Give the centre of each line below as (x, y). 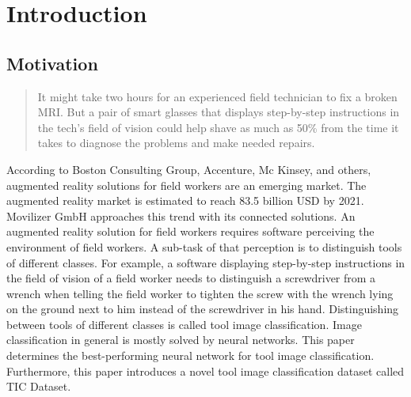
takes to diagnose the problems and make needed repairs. (176, 143)
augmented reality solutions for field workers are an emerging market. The (186, 185)
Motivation (52, 63)
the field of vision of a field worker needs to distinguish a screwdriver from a (191, 278)
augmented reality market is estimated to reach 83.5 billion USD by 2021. (185, 200)
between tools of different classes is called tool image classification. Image (184, 324)
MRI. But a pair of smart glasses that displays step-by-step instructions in (219, 112)
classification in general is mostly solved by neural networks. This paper (181, 340)
